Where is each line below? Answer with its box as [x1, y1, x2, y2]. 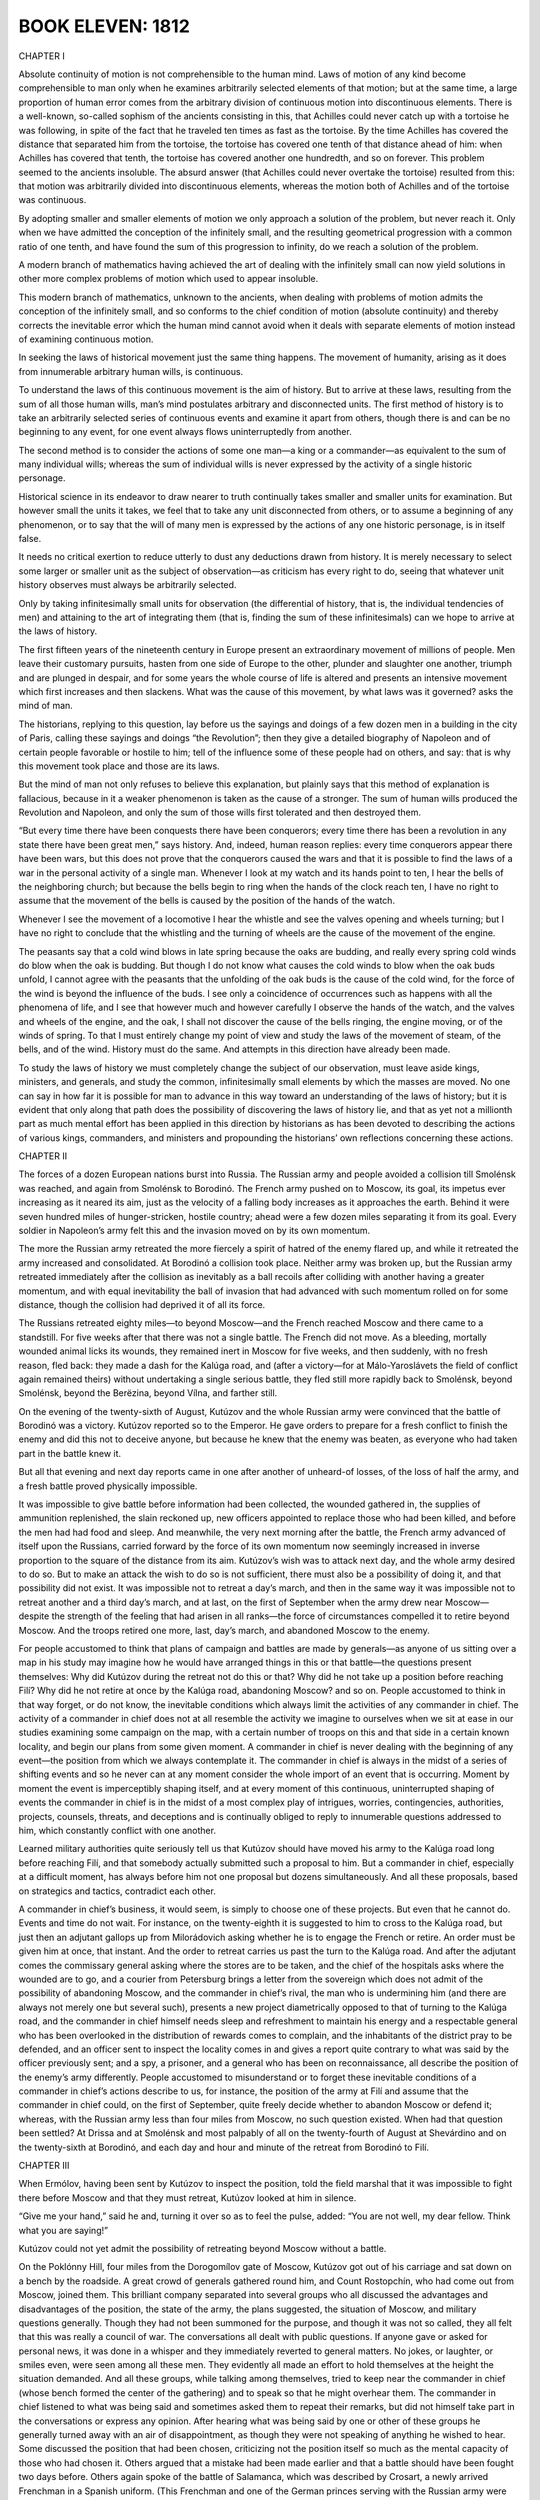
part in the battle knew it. [18, 1447, 122, 1459]
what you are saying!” [18, 2224, 109, 2236]
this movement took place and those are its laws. [18, 760, 220, 772]
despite [18, 1610, 50, 1622]
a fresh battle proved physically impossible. [18, 1480, 198, 1492]
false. [18, 533, 42, 545]
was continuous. [18, 194, 87, 206]
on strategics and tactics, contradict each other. [18, 1885, 217, 1897]
